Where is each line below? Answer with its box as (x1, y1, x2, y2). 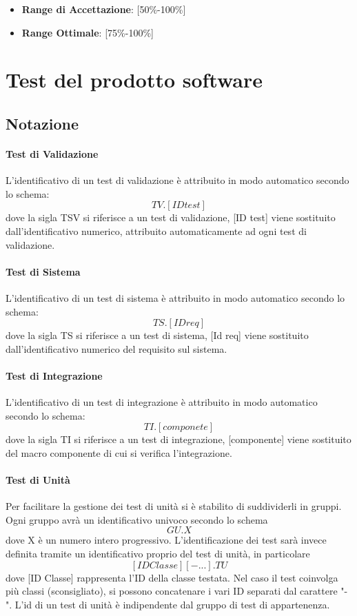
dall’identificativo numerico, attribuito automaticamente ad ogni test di (6, 223, 307, 238)
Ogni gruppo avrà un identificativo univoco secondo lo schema (6, 512, 268, 526)
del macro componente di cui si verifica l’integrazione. (6, 445, 232, 460)
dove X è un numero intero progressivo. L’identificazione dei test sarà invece (6, 533, 327, 547)
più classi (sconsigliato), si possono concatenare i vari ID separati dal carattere (6, 584, 338, 598)
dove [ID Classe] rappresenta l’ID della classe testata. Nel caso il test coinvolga (6, 570, 338, 584)
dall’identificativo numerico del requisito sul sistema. (6, 341, 227, 356)
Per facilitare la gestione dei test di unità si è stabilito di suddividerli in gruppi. (6, 499, 342, 513)
